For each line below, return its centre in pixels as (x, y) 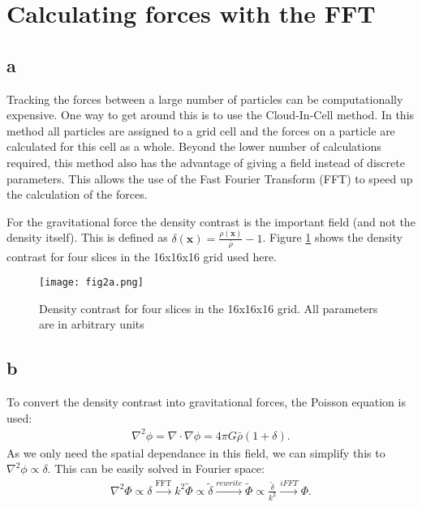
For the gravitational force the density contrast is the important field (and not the (211, 221)
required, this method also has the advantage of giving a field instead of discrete (206, 162)
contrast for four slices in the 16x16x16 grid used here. (142, 256)
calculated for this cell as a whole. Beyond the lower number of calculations (194, 146)
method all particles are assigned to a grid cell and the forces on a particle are (201, 130)
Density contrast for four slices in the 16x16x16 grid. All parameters (209, 308)
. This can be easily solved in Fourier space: (156, 468)
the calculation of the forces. (77, 194)
